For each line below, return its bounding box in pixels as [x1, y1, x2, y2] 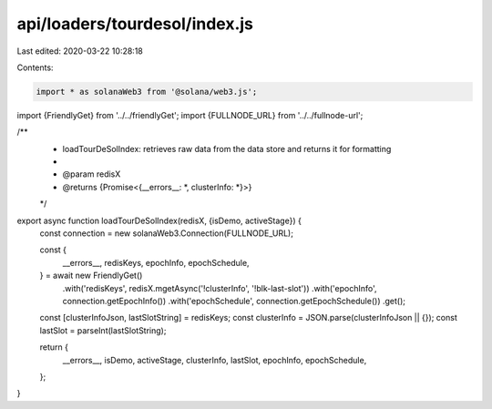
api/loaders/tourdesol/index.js [16, 14, 254, 34]
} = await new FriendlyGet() [39, 270, 143, 281]
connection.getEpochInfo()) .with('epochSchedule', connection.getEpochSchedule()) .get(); [62, 295, 405, 306]
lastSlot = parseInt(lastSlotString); [39, 324, 167, 336]
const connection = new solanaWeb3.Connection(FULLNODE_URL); [39, 228, 293, 239]
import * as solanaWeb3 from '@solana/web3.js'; [36, 87, 258, 97]
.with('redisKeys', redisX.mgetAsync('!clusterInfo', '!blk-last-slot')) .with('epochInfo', [62, 282, 377, 293]
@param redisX [62, 169, 121, 179]
